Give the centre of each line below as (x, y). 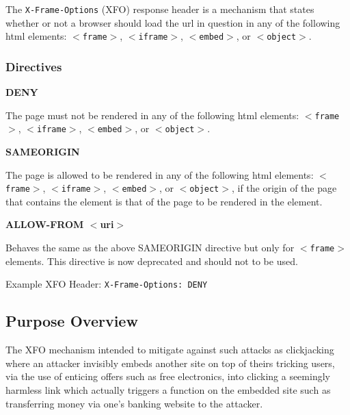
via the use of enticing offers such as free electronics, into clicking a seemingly (168, 376)
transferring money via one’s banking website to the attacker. (134, 403)
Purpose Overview (72, 321)
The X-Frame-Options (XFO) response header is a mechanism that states (160, 9)
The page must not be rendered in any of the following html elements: (152, 115)
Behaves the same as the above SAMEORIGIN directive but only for (150, 248)
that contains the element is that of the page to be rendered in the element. (164, 201)
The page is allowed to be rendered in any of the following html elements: (160, 174)
